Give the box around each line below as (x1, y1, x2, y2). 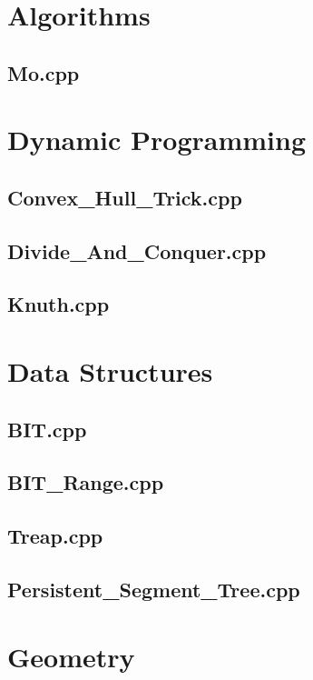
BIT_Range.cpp (7, 468, 164, 496)
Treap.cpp (7, 522, 103, 550)
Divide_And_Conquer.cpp (7, 236, 267, 265)
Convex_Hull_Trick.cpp (7, 183, 242, 211)
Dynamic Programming (7, 121, 307, 158)
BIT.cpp (7, 415, 87, 443)
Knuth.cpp (7, 290, 110, 318)
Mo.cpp (7, 58, 80, 86)
